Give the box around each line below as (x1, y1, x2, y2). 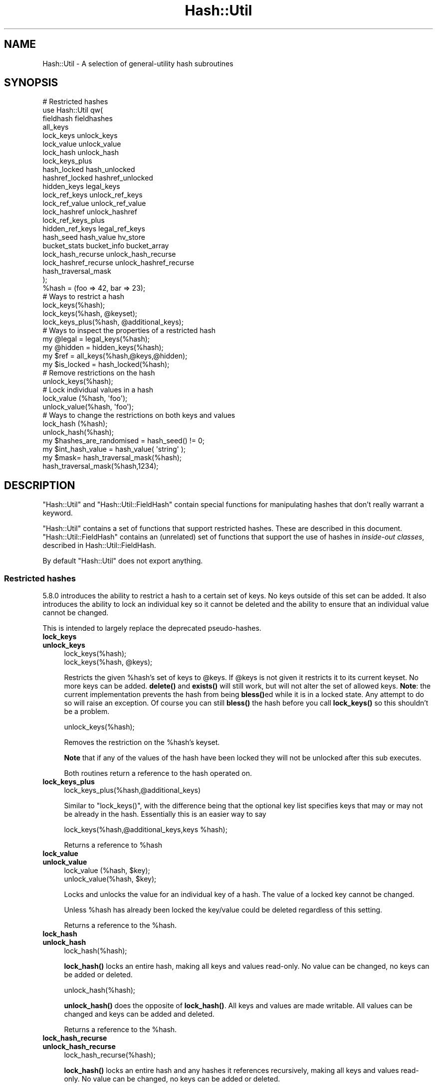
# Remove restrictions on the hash (42, 368, 155, 377)
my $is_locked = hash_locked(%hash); (42, 360, 170, 369)
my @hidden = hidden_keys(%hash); (42, 343, 164, 352)
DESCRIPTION (4, 479, 75, 492)
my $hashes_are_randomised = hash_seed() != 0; (42, 436, 205, 445)
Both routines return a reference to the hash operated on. (64, 769, 252, 778)
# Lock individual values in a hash (42, 385, 154, 394)
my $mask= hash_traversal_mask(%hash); (42, 453, 182, 462)
